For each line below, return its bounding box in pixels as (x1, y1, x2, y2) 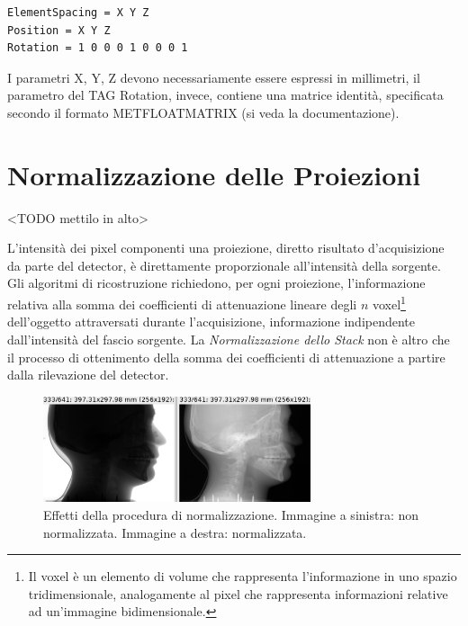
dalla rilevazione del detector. (7, 365, 169, 384)
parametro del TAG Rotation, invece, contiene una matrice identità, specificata (7, 85, 444, 104)
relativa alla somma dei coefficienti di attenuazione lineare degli (7, 294, 357, 313)
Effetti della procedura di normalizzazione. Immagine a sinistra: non (43, 505, 419, 523)
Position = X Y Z (7, 23, 111, 37)
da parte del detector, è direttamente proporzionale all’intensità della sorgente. (7, 255, 441, 274)
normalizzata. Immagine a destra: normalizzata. (43, 523, 307, 541)
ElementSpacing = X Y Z (7, 6, 149, 19)
